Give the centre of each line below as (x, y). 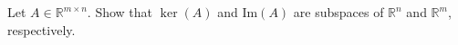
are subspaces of (338, 12)
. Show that (120, 12)
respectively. (42, 29)
